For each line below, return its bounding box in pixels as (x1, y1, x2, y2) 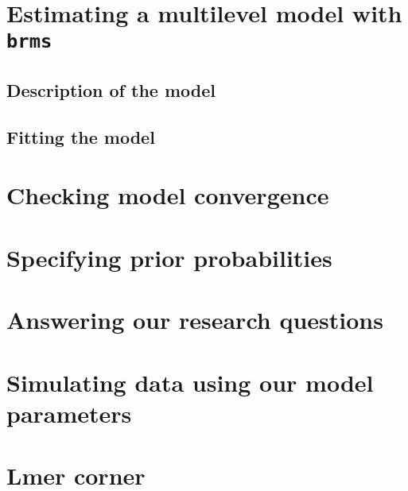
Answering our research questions (6, 303, 383, 336)
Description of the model (6, 78, 216, 102)
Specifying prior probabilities (6, 241, 332, 273)
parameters (6, 396, 132, 429)
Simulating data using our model (6, 365, 374, 398)
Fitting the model (6, 124, 155, 149)
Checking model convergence (6, 179, 329, 211)
